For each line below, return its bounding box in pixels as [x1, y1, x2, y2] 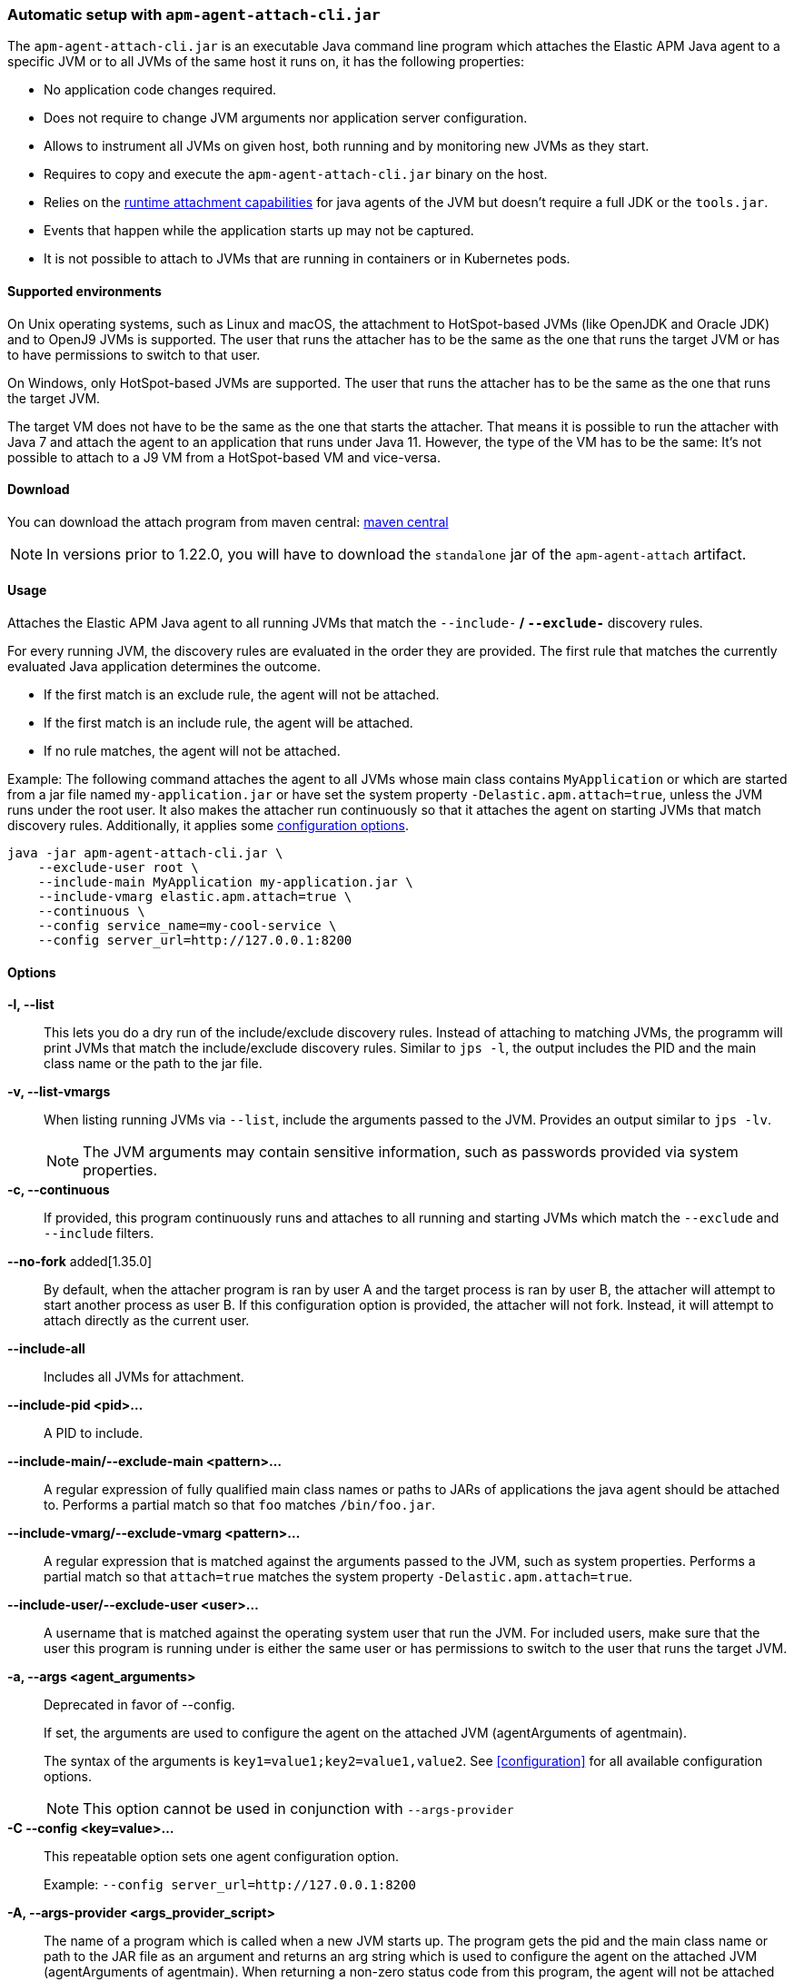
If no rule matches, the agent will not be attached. [44, 743, 341, 759]
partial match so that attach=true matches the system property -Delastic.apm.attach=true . [44, 1569, 633, 1585]
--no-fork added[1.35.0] [7, 1254, 153, 1270]
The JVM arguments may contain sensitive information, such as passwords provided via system [83, 1143, 739, 1162]
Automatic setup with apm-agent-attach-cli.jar [7, 5, 381, 24]
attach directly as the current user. [44, 1313, 250, 1329]
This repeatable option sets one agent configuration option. [44, 1848, 400, 1865]
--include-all [7, 1341, 85, 1357]
